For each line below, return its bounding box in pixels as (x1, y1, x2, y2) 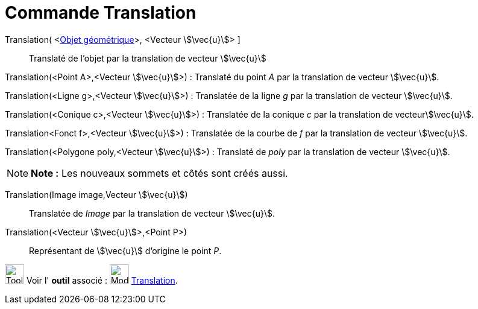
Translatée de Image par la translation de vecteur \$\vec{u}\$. (29, 208, 275, 218)
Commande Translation (5, 2, 197, 23)
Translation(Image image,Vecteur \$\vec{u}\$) (5, 189, 188, 200)
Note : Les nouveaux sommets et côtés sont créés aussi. (31, 167, 288, 179)
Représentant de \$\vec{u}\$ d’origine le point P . (29, 245, 222, 256)
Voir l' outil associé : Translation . (26, 275, 178, 285)
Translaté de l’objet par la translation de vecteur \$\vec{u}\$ (29, 53, 266, 63)
